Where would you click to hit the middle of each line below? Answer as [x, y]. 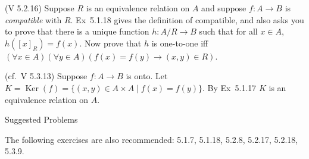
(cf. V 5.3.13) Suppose [46, 76]
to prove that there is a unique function [77, 31]
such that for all [228, 31]
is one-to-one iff [180, 43]
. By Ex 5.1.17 [230, 87]
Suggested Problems [41, 119]
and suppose [224, 8]
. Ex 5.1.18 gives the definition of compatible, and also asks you [187, 19]
